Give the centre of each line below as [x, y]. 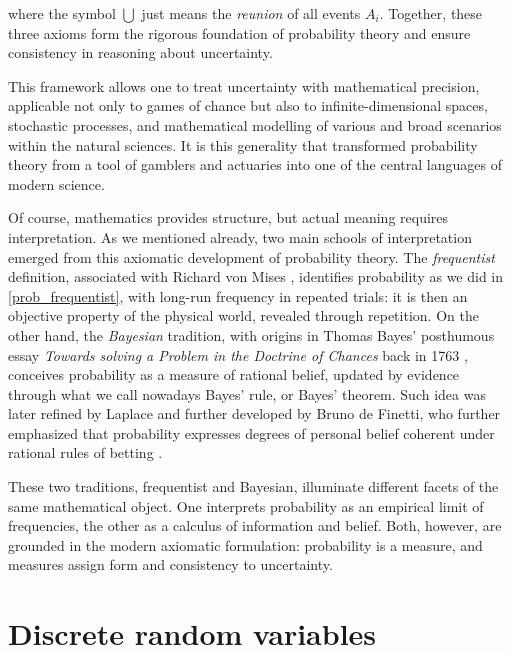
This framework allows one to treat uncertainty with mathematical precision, [244, 85]
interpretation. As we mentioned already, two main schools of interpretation [240, 236]
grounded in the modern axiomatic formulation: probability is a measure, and [245, 544]
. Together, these [431, 13]
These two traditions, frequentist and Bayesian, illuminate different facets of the [253, 486]
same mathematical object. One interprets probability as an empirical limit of [246, 505]
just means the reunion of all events [251, 13]
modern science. [56, 183]
